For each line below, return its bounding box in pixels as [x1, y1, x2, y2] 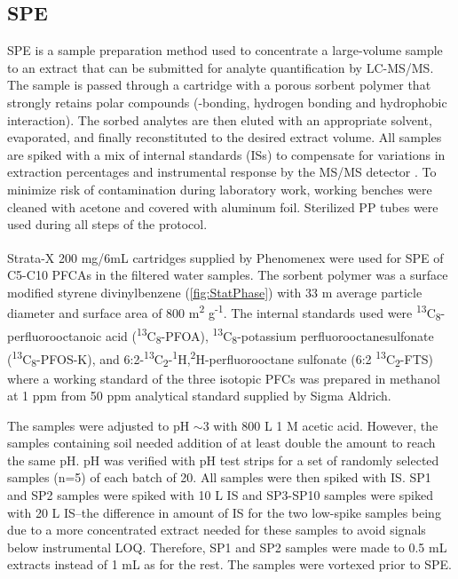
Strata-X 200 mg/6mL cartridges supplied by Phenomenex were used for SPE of [7, 248, 444, 266]
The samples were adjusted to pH [7, 416, 190, 434]
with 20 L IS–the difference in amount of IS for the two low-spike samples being [7, 503, 441, 521]
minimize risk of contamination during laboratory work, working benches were [7, 179, 432, 198]
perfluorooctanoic [7, 326, 102, 345]
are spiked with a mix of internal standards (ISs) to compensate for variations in [7, 145, 446, 163]
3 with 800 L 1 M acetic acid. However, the [202, 416, 438, 434]
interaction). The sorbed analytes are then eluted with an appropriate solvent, [7, 110, 432, 129]
